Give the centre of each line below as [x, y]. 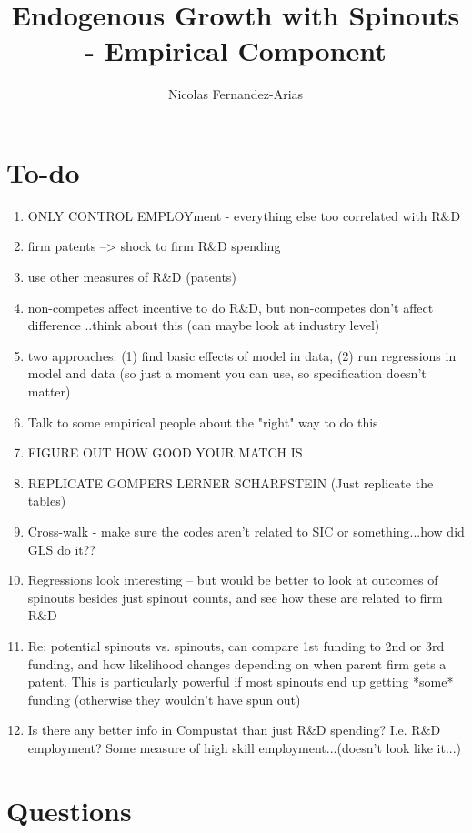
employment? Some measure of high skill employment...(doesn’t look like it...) [245, 747]
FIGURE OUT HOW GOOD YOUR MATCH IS [165, 452]
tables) [47, 501]
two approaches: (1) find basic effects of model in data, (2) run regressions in [242, 355]
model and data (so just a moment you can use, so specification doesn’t [227, 373]
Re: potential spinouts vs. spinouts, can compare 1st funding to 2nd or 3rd [236, 645]
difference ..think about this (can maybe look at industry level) [204, 325]
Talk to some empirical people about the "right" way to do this [203, 422]
